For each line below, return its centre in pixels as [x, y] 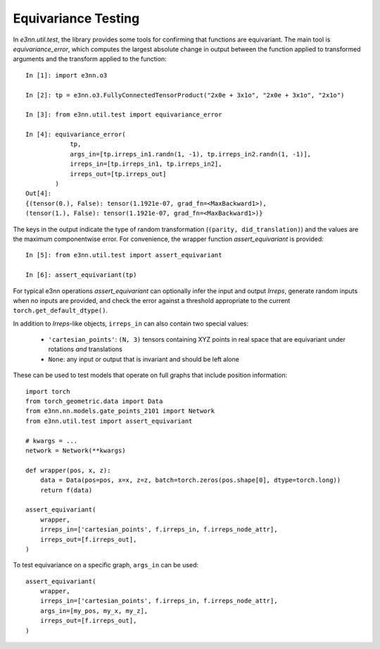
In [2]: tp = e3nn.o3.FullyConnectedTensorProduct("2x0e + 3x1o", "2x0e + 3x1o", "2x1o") [185, 95]
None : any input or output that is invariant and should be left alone [144, 359]
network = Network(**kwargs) [76, 451]
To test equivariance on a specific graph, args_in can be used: [106, 565]
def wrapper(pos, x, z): [68, 470]
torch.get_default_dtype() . [61, 311]
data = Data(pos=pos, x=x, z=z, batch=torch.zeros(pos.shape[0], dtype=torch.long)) [190, 480]
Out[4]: [39, 193]
